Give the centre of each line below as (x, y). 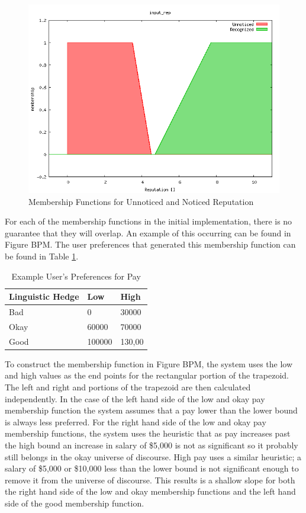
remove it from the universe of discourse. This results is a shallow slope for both (150, 480)
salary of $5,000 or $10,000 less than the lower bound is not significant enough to (152, 468)
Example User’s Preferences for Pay (76, 276)
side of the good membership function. (75, 503)
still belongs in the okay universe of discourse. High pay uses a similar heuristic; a (153, 456)
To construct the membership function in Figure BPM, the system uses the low (149, 363)
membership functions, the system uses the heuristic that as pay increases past (148, 433)
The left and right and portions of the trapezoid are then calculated (128, 387)
